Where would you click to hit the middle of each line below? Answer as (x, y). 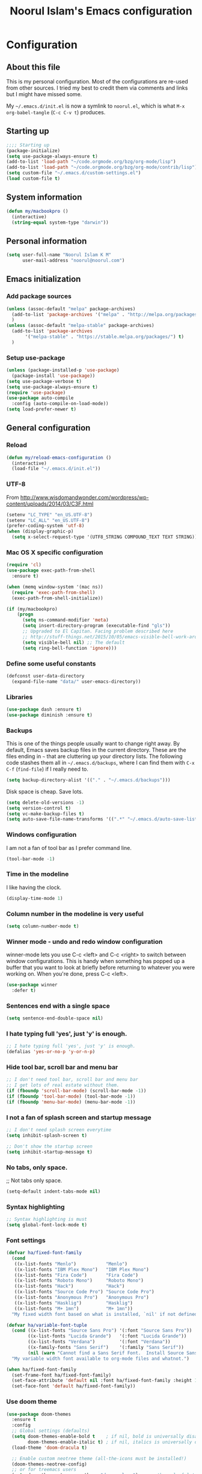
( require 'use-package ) (36, 393)
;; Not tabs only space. (34, 1180)
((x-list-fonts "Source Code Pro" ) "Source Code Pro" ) (84, 1292)
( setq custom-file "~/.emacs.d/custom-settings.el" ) (74, 173)
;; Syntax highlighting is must (47, 1219)
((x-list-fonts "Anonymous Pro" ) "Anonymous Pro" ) (81, 1298)
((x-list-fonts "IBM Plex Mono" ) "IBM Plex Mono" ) (81, 1270)
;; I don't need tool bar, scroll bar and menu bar (72, 1080)
